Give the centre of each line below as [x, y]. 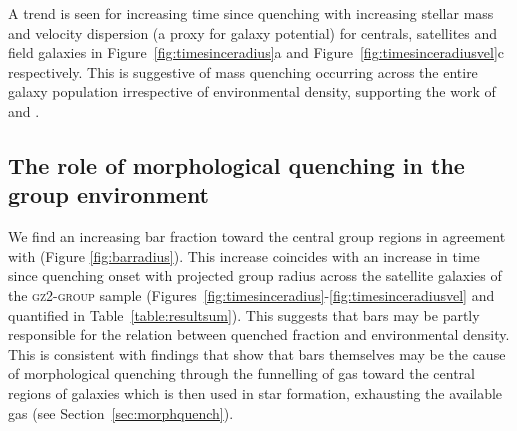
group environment [109, 194]
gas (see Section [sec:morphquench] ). [121, 412]
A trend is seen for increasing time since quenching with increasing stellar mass [251, 13]
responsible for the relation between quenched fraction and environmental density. [259, 334]
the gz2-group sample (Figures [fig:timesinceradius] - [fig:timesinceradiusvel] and [251, 294]
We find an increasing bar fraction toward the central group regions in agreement [257, 236]
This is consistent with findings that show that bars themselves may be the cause [257, 353]
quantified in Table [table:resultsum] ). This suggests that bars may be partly [244, 314]
